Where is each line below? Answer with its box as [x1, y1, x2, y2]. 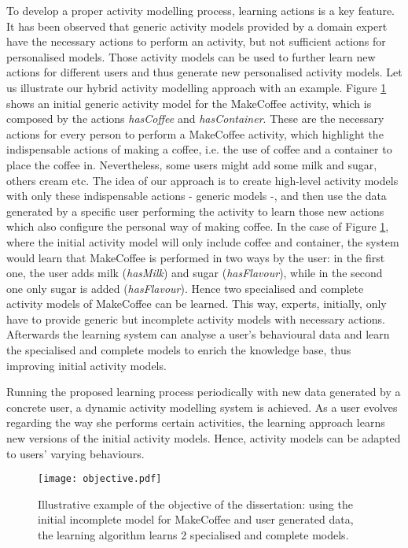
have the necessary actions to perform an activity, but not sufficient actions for [6, 33, 386, 50]
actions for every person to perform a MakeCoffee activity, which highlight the [6, 125, 384, 142]
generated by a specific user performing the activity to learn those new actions [6, 202, 384, 219]
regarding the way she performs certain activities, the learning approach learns [6, 414, 385, 431]
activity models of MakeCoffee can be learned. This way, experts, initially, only [6, 295, 387, 312]
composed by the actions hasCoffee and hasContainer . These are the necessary [6, 110, 384, 127]
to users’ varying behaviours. [6, 445, 145, 461]
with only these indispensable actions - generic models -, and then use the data [6, 187, 387, 204]
